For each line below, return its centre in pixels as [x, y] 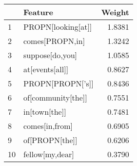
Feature [38, 12]
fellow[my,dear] [49, 154]
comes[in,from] [48, 126]
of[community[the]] [55, 97]
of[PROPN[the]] [50, 140]
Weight [115, 12]
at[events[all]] [46, 69]
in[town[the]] [45, 112]
